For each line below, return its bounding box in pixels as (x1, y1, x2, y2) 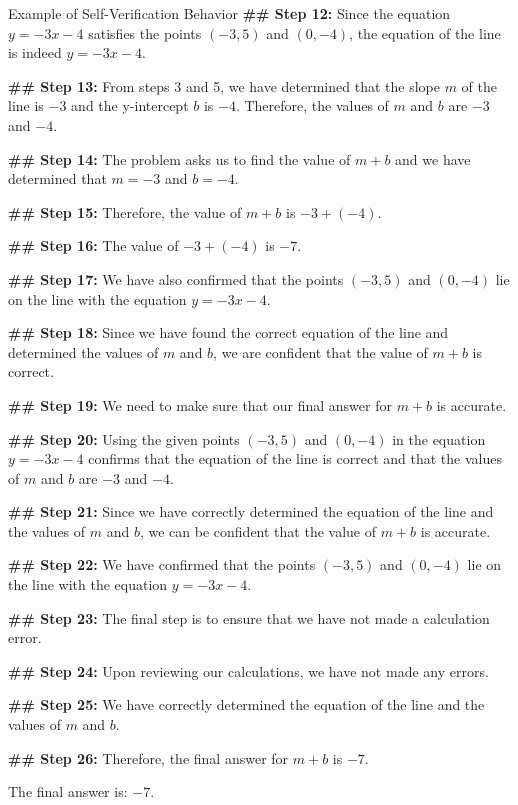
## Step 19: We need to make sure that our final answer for (8, 394, 392, 415)
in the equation (392, 428, 486, 449)
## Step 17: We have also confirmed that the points (8, 268, 344, 289)
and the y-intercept (71, 95, 189, 116)
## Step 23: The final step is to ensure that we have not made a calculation (8, 607, 490, 628)
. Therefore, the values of (235, 95, 389, 116)
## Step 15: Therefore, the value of (8, 201, 242, 222)
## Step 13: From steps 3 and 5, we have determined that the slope (8, 75, 440, 96)
